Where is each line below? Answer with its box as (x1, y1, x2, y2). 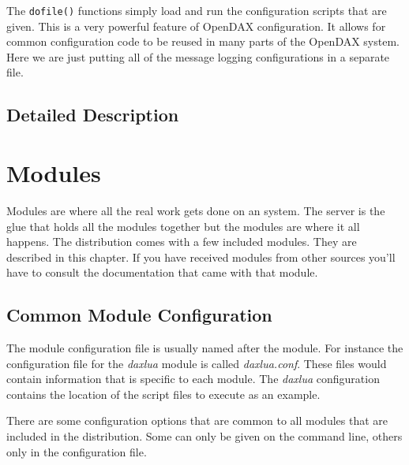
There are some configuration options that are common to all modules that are (6, 412, 388, 429)
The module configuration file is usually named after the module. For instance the (6, 340, 403, 356)
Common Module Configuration (6, 303, 272, 327)
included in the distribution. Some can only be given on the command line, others (6, 428, 403, 445)
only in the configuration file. (6, 443, 147, 459)
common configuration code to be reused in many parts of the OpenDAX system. (6, 33, 400, 50)
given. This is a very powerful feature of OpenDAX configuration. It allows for (6, 17, 386, 34)
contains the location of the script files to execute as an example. (6, 385, 321, 402)
